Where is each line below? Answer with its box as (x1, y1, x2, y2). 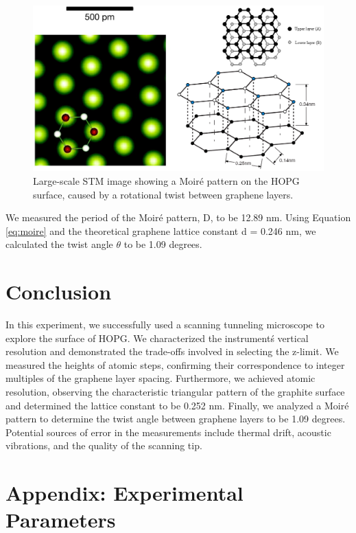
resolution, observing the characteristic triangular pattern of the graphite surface (5, 385, 345, 399)
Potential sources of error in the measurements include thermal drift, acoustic (5, 424, 331, 439)
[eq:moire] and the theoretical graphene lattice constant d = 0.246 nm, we (5, 223, 316, 238)
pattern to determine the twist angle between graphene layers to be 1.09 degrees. (5, 411, 346, 426)
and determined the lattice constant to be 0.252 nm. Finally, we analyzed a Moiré (5, 398, 349, 412)
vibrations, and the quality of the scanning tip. (5, 438, 202, 453)
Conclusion (5, 277, 112, 306)
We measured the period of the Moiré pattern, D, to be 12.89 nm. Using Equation (5, 210, 351, 225)
